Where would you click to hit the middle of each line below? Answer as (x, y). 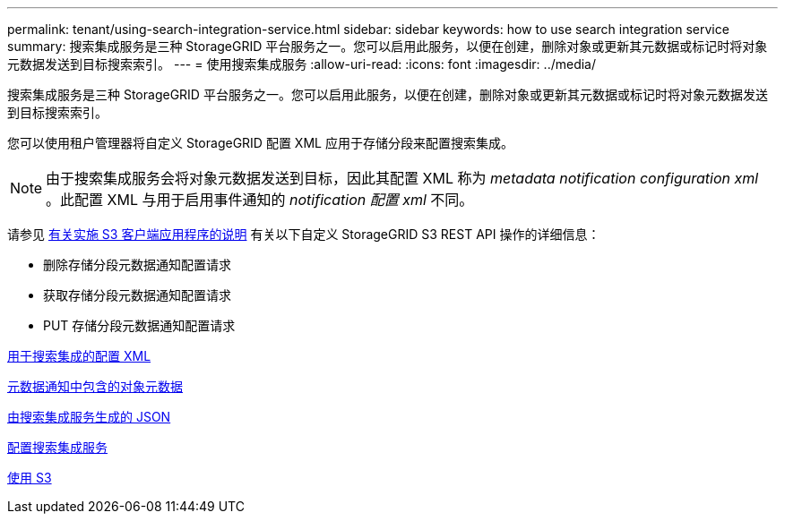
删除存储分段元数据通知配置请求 (137, 265)
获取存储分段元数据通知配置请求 (137, 295)
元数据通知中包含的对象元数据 (95, 386)
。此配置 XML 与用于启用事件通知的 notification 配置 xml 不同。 (260, 200)
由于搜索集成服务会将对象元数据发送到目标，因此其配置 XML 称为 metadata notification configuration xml (402, 178)
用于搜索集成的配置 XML (79, 356)
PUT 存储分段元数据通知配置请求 (139, 325)
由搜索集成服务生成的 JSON (89, 417)
